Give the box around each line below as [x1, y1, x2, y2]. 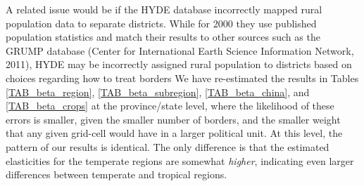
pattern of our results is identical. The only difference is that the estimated [6, 139, 330, 154]
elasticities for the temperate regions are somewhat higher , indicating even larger [6, 153, 354, 168]
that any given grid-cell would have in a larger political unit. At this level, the [6, 126, 343, 140]
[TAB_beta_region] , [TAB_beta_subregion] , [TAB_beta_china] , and [6, 84, 310, 99]
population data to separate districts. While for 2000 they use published [6, 15, 317, 30]
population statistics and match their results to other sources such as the [6, 29, 320, 44]
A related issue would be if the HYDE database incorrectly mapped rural [6, 2, 322, 16]
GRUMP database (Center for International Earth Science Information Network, [6, 43, 354, 58]
